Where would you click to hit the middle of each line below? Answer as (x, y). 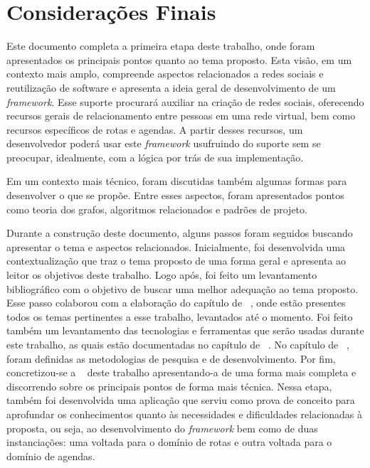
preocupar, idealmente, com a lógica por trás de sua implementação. (155, 157)
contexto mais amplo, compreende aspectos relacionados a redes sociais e (165, 74)
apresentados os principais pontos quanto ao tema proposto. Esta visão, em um (179, 59)
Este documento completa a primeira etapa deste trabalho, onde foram (161, 46)
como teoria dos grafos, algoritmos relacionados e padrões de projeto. (157, 209)
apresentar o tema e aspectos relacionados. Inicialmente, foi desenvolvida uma (176, 246)
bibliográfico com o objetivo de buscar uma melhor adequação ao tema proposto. (183, 288)
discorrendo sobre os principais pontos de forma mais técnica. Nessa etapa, (169, 386)
